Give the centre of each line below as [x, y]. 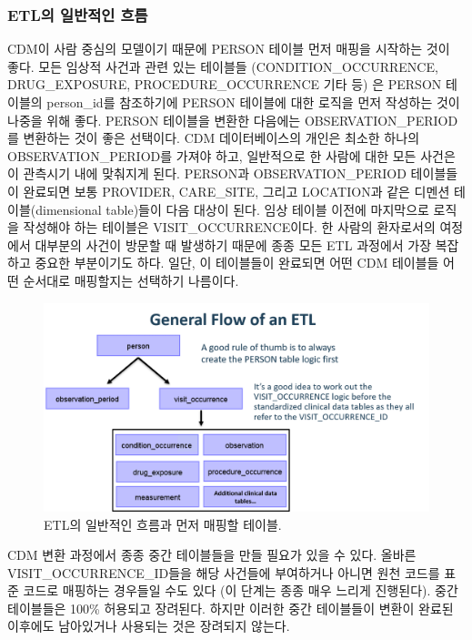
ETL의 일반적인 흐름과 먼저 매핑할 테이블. [163, 524]
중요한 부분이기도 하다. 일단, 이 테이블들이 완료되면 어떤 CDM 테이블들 [237, 263]
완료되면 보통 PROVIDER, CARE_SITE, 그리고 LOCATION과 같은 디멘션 [236, 191]
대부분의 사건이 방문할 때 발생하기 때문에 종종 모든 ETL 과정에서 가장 [233, 244]
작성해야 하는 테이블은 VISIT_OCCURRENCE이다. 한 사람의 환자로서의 [229, 227]
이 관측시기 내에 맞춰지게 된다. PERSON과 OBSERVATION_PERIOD [207, 173]
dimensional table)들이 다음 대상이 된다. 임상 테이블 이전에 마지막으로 [232, 209]
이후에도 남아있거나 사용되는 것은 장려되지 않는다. [149, 626]
